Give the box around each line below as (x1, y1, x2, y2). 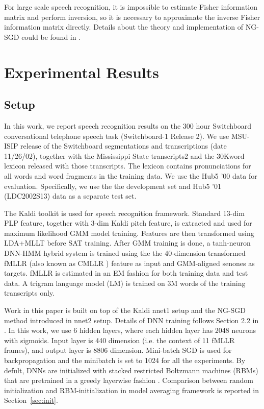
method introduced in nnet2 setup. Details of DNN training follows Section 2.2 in (4, 315, 259, 325)
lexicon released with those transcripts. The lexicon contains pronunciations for (4, 160, 251, 171)
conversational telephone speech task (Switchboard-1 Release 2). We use (4, 130, 229, 141)
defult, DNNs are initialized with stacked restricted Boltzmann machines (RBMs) (4, 365, 258, 375)
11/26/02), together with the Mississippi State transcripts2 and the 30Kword (4, 150, 245, 161)
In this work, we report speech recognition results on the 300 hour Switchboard (4, 120, 252, 131)
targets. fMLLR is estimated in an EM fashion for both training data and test (4, 268, 248, 278)
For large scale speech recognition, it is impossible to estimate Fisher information (4, 2, 257, 12)
